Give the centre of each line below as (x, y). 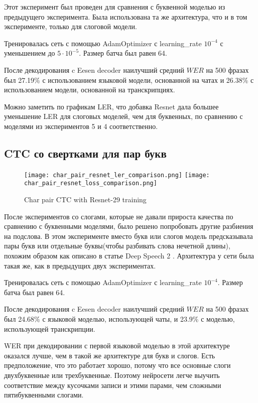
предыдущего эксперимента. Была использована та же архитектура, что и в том (126, 16)
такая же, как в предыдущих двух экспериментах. (80, 265)
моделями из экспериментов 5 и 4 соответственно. (81, 126)
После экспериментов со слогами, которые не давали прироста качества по (119, 216)
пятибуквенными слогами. (44, 395)
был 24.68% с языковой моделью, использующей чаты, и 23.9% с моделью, (119, 318)
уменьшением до (30, 53)
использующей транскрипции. (50, 328)
